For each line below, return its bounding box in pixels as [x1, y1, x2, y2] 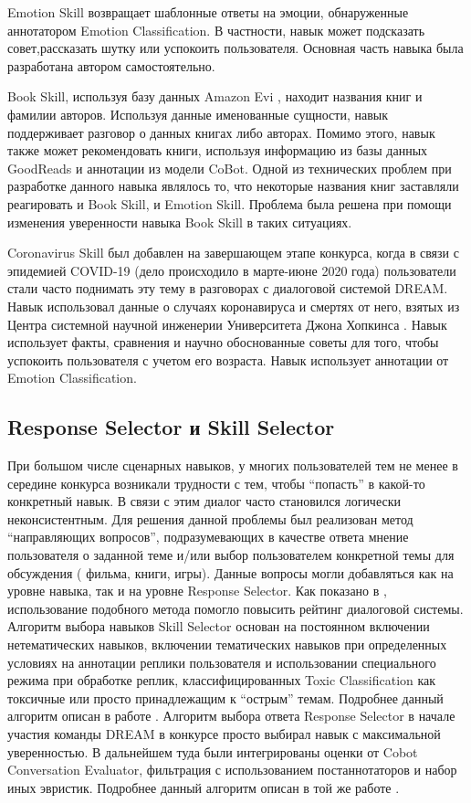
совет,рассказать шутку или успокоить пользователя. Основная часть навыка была [7, 38, 464, 58]
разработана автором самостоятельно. [7, 56, 215, 75]
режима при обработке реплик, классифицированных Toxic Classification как [7, 671, 436, 690]
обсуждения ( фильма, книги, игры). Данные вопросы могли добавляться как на [7, 563, 454, 582]
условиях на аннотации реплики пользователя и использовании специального [7, 652, 436, 671]
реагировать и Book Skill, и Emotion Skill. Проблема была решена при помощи [7, 194, 452, 213]
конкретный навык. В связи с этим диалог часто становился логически [7, 491, 401, 511]
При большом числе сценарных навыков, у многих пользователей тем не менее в [7, 456, 458, 475]
